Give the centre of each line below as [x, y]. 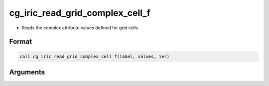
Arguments [27, 72]
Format [21, 42]
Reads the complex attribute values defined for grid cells [80, 28]
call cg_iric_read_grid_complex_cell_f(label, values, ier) [95, 56]
